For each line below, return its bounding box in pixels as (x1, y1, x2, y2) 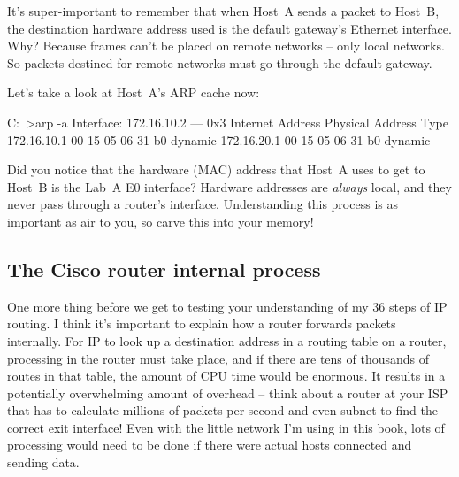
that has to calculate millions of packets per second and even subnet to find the (7, 401, 438, 419)
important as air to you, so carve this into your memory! (7, 212, 314, 230)
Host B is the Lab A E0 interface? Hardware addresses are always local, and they (7, 177, 452, 196)
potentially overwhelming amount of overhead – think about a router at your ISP (7, 383, 448, 402)
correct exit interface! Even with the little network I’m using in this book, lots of (7, 418, 445, 436)
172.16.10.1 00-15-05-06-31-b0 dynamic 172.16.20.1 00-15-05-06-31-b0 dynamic (7, 130, 431, 149)
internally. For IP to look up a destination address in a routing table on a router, (7, 331, 447, 350)
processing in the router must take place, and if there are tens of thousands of (7, 349, 430, 367)
